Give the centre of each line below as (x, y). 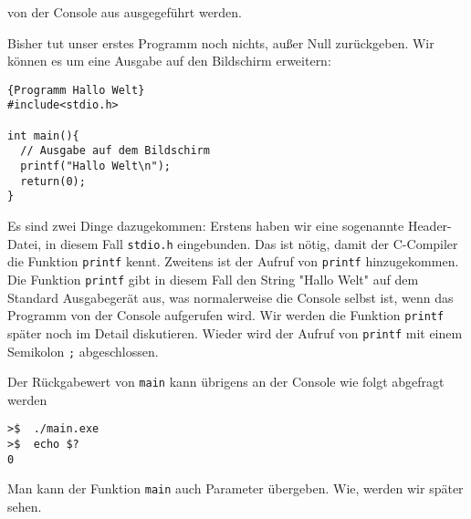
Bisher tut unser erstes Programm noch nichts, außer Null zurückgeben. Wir (221, 42)
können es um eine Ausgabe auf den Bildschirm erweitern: (169, 61)
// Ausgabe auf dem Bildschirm (115, 151)
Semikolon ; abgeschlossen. (83, 351)
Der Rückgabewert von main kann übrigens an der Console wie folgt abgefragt (226, 382)
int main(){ (43, 135)
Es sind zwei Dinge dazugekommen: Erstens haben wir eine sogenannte (206, 226)
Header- (429, 226)
